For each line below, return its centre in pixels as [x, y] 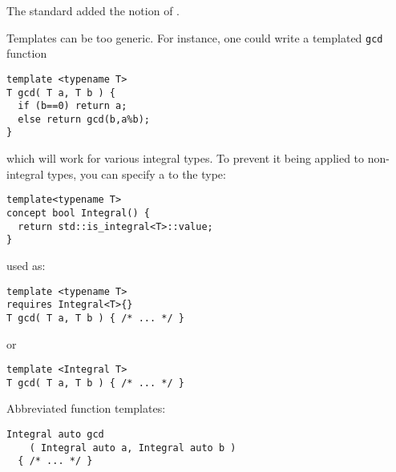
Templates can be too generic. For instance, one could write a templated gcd [195, 37]
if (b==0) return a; [73, 106]
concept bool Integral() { [78, 213]
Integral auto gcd [55, 434]
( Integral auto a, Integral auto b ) [133, 448]
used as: [26, 265]
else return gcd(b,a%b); [84, 119]
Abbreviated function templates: [86, 408]
